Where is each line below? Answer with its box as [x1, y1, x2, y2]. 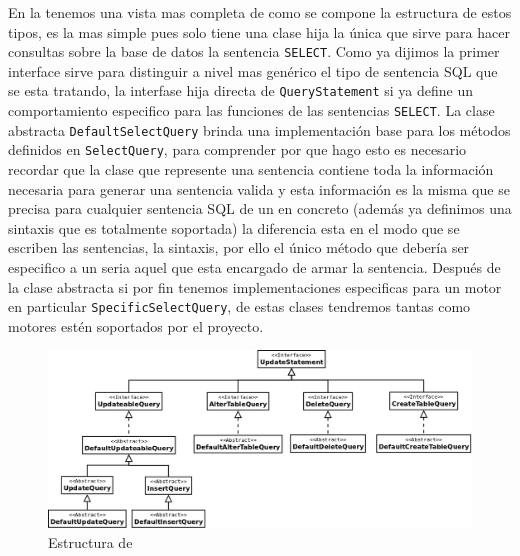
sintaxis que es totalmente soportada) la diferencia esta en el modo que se [8, 217, 460, 238]
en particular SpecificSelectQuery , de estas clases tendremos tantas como [8, 296, 471, 317]
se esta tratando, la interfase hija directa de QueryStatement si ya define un [8, 80, 474, 101]
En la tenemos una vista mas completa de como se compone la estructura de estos [8, 2, 512, 22]
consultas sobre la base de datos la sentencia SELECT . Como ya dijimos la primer [8, 41, 500, 62]
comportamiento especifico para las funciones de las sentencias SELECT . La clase [8, 100, 495, 121]
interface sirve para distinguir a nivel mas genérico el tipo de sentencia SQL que [8, 60, 498, 81]
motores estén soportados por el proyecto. [8, 315, 264, 336]
